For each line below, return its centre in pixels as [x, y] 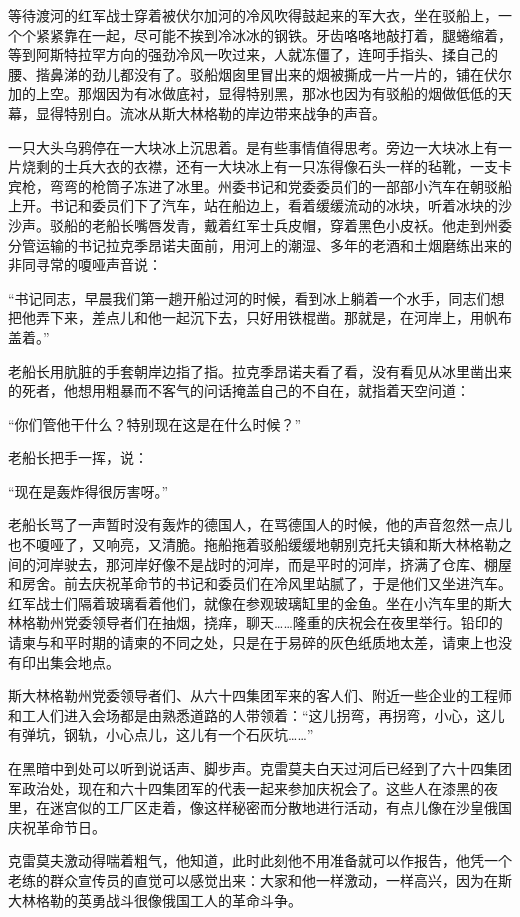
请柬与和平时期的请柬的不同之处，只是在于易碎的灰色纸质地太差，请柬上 [246, 642]
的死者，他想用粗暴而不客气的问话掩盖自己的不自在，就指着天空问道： [239, 390]
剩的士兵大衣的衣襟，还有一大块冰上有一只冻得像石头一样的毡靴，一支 [266, 166]
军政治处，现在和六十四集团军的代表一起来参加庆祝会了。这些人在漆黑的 [246, 787]
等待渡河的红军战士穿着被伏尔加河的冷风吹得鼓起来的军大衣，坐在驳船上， [253, 15]
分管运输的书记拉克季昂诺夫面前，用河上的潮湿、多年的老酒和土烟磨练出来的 [260, 244]
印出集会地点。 [70, 661]
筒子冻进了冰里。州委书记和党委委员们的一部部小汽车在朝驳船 [308, 185]
